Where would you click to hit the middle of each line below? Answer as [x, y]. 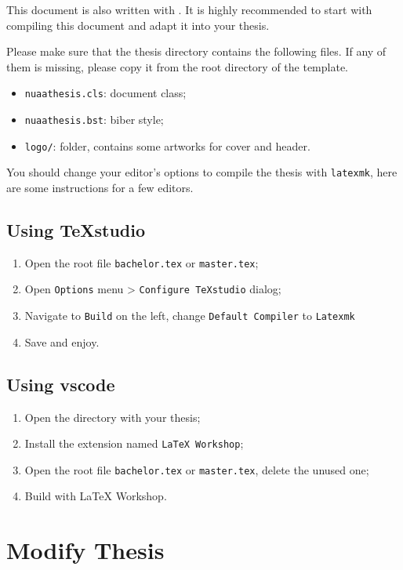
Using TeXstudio [76, 229]
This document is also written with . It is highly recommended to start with [189, 9]
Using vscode [61, 384]
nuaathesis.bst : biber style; [94, 120]
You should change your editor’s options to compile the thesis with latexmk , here [202, 172]
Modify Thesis [85, 550]
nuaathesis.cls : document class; [105, 93]
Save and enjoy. [62, 341]
